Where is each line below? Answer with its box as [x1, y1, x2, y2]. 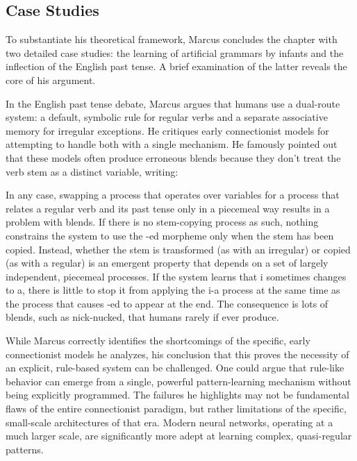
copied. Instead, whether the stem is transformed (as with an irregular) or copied [6, 242, 351, 256]
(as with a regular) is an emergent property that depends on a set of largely [6, 255, 329, 270]
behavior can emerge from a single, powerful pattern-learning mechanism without [6, 374, 351, 388]
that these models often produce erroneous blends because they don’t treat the [6, 150, 341, 165]
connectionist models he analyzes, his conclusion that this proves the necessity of [6, 346, 349, 361]
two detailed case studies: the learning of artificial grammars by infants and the [6, 45, 344, 60]
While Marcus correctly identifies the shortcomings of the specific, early [6, 333, 310, 348]
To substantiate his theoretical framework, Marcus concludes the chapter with [6, 32, 338, 47]
